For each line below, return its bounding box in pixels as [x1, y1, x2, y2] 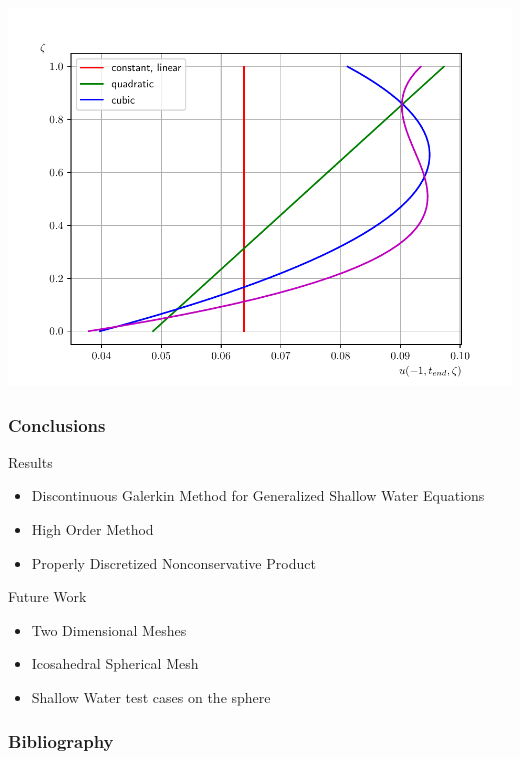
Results [8, 451, 53, 472]
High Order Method [31, 519, 154, 539]
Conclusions [8, 412, 106, 437]
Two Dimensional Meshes [31, 619, 187, 640]
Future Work [8, 586, 87, 607]
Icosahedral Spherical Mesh [31, 653, 199, 674]
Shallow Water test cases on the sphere [31, 686, 271, 707]
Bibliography [8, 729, 114, 754]
